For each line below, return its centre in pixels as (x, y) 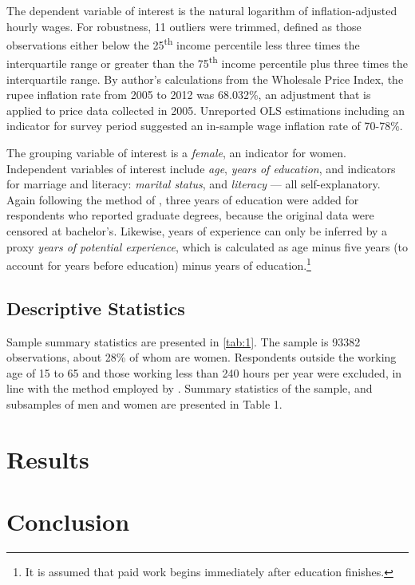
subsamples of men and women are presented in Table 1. (144, 404)
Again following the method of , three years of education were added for (183, 199)
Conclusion (68, 522)
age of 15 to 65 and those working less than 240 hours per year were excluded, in (204, 372)
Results (48, 459)
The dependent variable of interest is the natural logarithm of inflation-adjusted (202, 10)
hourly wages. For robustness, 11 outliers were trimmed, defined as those (184, 26)
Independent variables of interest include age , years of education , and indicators (201, 168)
